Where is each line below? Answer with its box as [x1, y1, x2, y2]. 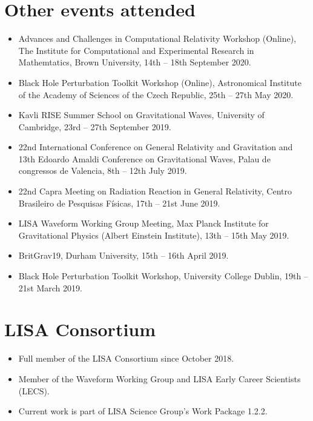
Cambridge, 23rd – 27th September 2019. [18, 120, 171, 133]
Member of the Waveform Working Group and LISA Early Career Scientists [18, 372, 301, 385]
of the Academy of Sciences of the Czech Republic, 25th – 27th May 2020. [18, 88, 294, 101]
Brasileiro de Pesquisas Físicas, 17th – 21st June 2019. [18, 196, 220, 209]
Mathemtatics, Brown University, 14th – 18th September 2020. [18, 56, 251, 68]
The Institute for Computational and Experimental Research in [18, 44, 254, 56]
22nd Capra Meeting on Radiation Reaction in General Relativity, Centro [18, 185, 292, 197]
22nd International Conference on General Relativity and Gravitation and [18, 141, 293, 153]
